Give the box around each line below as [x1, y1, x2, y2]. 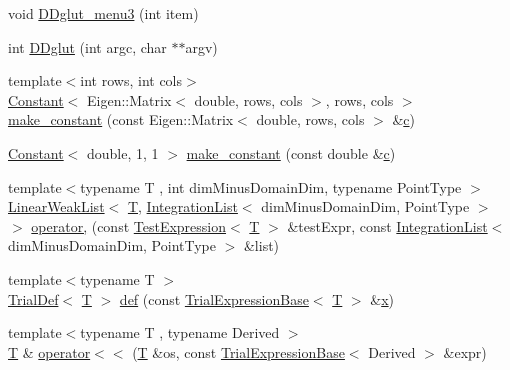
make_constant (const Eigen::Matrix [8, 109, 234, 130]
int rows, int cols [80, 70, 183, 91]
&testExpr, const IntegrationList [287, 215, 488, 236]
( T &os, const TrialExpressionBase [132, 341, 345, 362]
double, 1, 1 [87, 142, 159, 163]
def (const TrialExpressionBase [119, 288, 309, 309]
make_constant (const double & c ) [186, 142, 396, 163]
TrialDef [8, 288, 59, 309]
